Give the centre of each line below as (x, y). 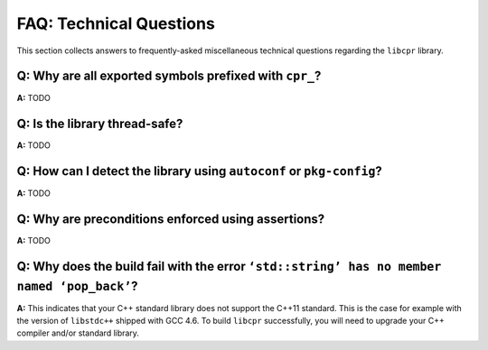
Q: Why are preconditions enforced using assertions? (171, 220)
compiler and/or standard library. (78, 333)
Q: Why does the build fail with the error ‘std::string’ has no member (229, 266)
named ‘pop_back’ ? (78, 286)
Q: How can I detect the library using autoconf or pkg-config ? (200, 171)
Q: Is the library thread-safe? (100, 124)
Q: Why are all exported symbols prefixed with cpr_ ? (169, 76)
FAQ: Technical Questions (116, 23)
